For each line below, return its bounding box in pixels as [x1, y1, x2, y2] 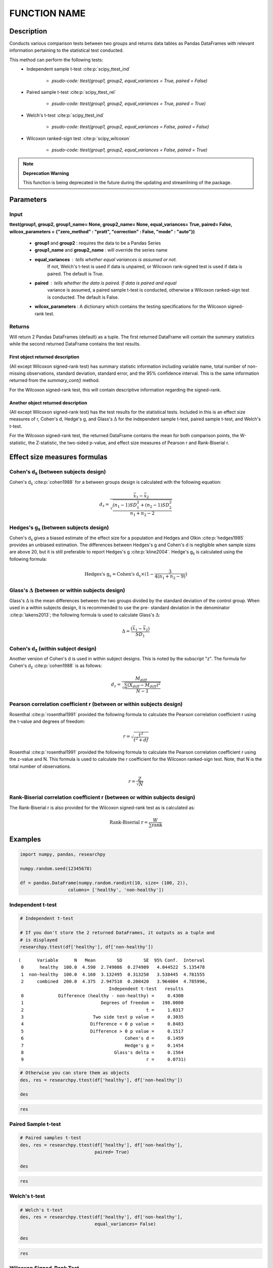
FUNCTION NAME [9, 8, 86, 19]
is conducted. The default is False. [47, 294, 119, 300]
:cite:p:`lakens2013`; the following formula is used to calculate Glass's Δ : [9, 612, 160, 618]
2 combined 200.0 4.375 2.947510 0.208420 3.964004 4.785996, [21, 979, 208, 984]
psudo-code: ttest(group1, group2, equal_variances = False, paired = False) [52, 124, 209, 130]
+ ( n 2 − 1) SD [140, 502, 169, 509]
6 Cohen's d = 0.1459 [21, 1035, 184, 1041]
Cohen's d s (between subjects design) [9, 468, 106, 476]
